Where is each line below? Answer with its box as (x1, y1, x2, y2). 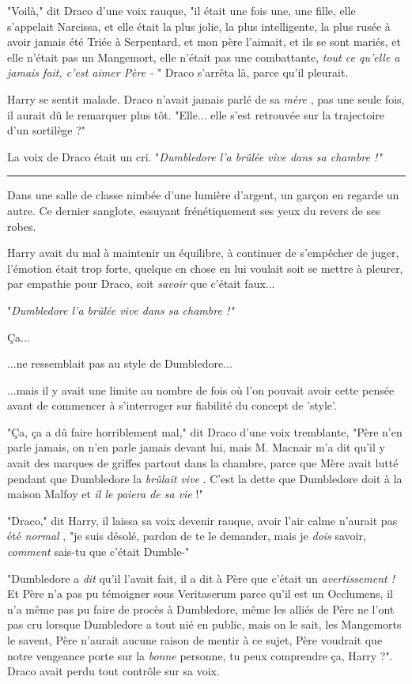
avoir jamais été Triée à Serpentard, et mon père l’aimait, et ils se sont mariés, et (7, 33, 401, 50)
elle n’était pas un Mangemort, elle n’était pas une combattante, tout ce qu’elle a (7, 48, 400, 65)
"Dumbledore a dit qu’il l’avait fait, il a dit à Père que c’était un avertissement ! (7, 569, 395, 586)
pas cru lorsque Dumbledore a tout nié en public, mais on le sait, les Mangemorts (7, 616, 402, 633)
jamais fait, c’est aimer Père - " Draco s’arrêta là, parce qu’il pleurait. (7, 64, 349, 81)
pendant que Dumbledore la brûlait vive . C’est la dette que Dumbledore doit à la (7, 470, 403, 486)
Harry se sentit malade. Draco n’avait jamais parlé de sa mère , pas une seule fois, (7, 90, 405, 107)
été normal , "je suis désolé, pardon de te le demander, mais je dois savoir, (7, 527, 366, 544)
